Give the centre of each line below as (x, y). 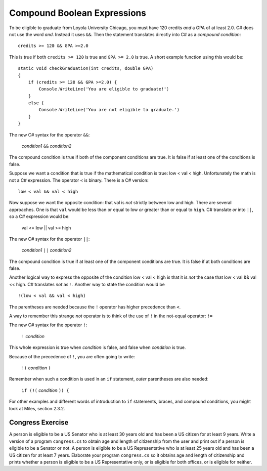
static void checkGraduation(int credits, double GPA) (86, 68)
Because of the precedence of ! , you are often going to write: (72, 356)
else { (36, 103)
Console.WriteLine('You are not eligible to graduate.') (109, 110)
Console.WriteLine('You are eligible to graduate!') (104, 89)
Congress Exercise (39, 423)
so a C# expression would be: (40, 216)
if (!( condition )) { (45, 390)
